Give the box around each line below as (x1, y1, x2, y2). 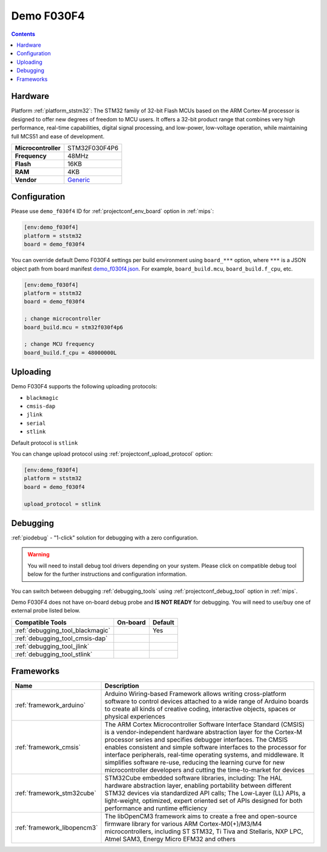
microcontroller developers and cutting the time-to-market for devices (104, 766, 305, 774)
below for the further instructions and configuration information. (27, 570, 187, 578)
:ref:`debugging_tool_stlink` (15, 650, 93, 658)
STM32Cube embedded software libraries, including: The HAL (104, 774, 283, 782)
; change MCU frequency (24, 340, 95, 348)
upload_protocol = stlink (24, 501, 101, 507)
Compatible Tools (15, 618, 67, 626)
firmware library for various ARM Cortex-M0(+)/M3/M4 (104, 820, 262, 828)
